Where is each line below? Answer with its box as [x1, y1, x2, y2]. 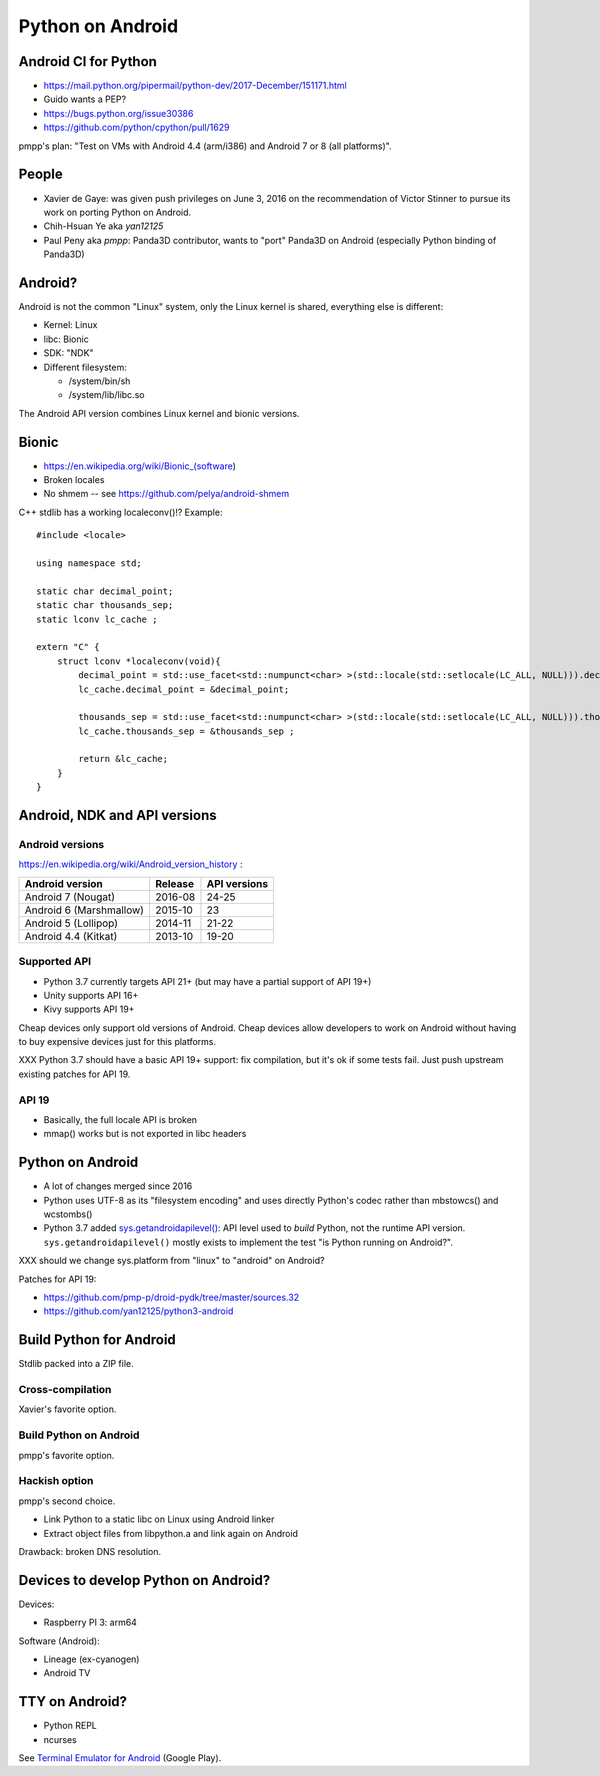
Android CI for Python [18, 53, 157, 70]
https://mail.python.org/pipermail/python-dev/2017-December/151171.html [43, 80, 347, 92]
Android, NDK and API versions [18, 807, 217, 824]
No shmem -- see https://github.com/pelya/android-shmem [43, 488, 290, 500]
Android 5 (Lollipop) [24, 916, 119, 930]
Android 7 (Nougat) [24, 890, 115, 904]
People [18, 166, 64, 183]
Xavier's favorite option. [18, 1403, 117, 1415]
